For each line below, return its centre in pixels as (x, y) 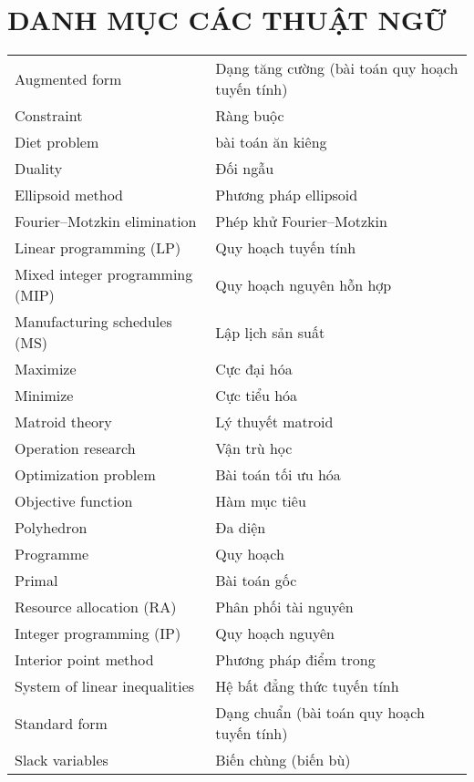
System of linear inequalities (105, 686)
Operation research (75, 448)
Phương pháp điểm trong (295, 660)
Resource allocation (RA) (96, 607)
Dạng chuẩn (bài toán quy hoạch (320, 713)
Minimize (44, 396)
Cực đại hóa (254, 369)
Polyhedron (51, 528)
